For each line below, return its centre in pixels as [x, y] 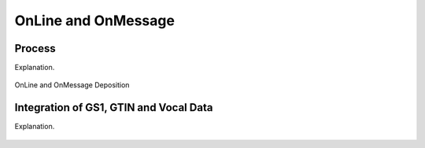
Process [35, 48]
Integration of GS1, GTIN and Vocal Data [114, 107]
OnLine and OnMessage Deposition [72, 85]
